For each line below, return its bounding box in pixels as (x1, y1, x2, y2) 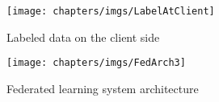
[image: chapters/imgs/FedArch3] (6, 57, 186, 69)
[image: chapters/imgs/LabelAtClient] (6, 6, 215, 17)
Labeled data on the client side (6, 28, 160, 45)
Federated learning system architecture (6, 80, 199, 96)
